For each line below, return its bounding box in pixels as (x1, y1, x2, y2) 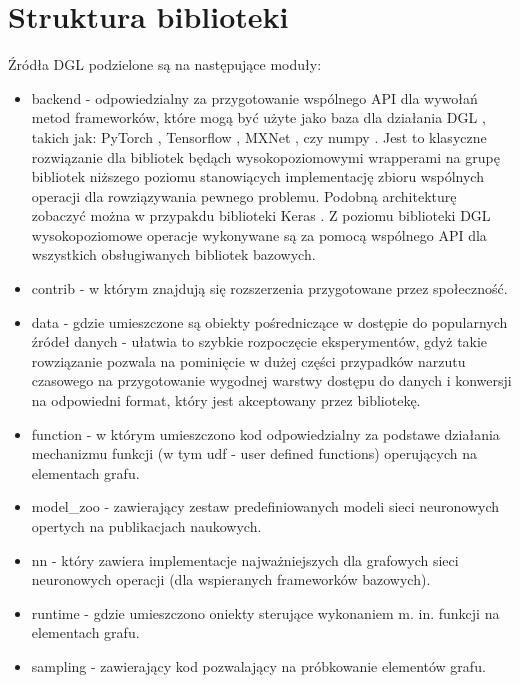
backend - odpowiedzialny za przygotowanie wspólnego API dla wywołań (31, 87, 478, 108)
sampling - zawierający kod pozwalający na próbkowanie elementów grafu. (31, 655, 486, 676)
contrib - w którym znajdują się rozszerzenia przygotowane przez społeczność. (31, 278, 508, 299)
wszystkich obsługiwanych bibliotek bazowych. (31, 244, 316, 265)
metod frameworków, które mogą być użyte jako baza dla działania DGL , (31, 107, 486, 128)
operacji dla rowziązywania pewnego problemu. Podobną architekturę (31, 185, 457, 206)
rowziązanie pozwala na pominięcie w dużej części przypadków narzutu (31, 350, 466, 371)
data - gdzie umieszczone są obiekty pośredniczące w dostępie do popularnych (31, 311, 508, 332)
